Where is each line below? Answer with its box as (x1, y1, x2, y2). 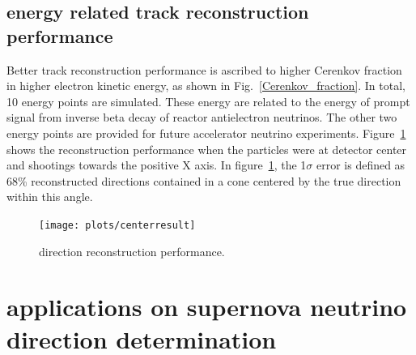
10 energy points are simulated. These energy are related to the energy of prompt (6, 92, 410, 109)
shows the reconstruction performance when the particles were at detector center (6, 140, 407, 157)
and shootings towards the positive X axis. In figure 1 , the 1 (6, 156, 307, 173)
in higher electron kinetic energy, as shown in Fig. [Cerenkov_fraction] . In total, (6, 77, 405, 94)
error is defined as (316, 156, 405, 173)
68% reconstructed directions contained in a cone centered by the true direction (6, 172, 401, 189)
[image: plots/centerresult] (39, 219, 196, 231)
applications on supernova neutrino (6, 290, 407, 323)
